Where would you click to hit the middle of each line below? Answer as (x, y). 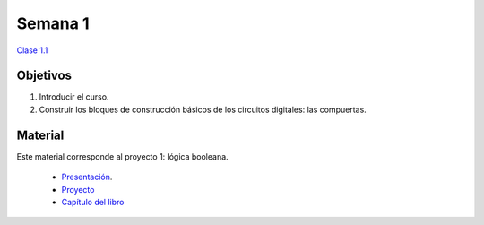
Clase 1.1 (32, 50)
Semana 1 (53, 23)
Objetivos (44, 76)
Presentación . (87, 177)
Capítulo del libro (93, 202)
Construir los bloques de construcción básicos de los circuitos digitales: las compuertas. (203, 109)
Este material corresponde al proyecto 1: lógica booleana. (122, 156)
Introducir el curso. (74, 97)
